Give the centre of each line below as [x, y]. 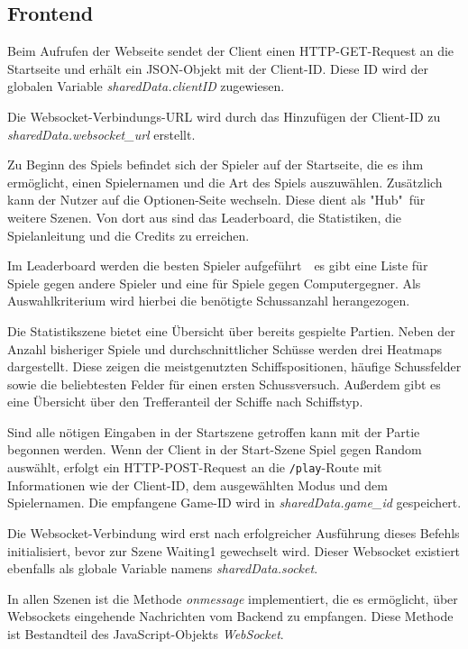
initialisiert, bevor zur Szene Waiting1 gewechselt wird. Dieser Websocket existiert [234, 550]
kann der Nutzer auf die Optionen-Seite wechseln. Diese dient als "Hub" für [216, 200]
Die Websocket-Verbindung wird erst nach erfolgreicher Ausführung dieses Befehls [234, 532]
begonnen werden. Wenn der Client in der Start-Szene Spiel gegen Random [215, 449]
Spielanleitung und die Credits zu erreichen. [128, 235]
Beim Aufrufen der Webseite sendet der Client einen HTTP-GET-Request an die [231, 51]
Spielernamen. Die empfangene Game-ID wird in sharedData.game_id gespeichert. [234, 503]
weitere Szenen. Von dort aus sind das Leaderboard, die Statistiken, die [205, 217]
